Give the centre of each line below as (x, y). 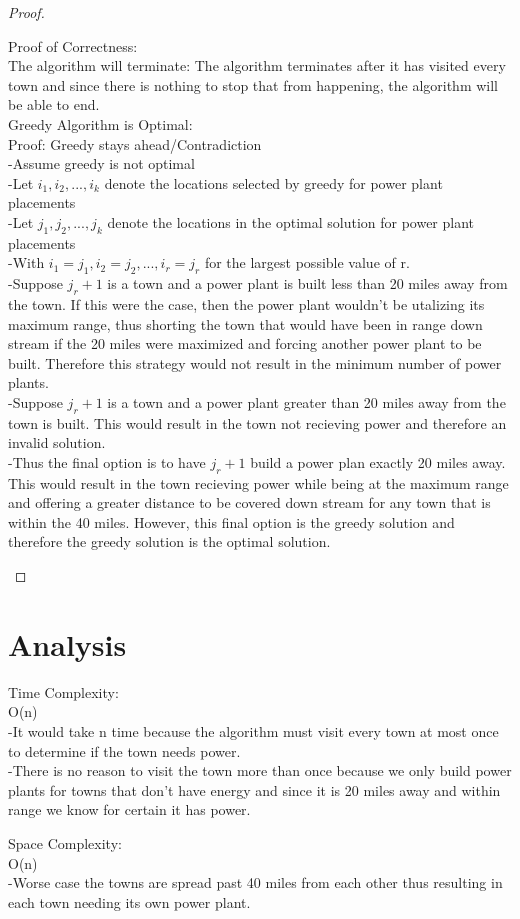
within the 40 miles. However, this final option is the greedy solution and (231, 521)
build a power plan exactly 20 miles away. (378, 461)
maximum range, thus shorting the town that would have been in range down (245, 323)
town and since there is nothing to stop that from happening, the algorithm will (253, 84)
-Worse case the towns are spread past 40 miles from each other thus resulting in (255, 882)
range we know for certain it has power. (129, 809)
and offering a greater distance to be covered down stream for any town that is (249, 502)
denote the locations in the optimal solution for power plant (291, 221)
